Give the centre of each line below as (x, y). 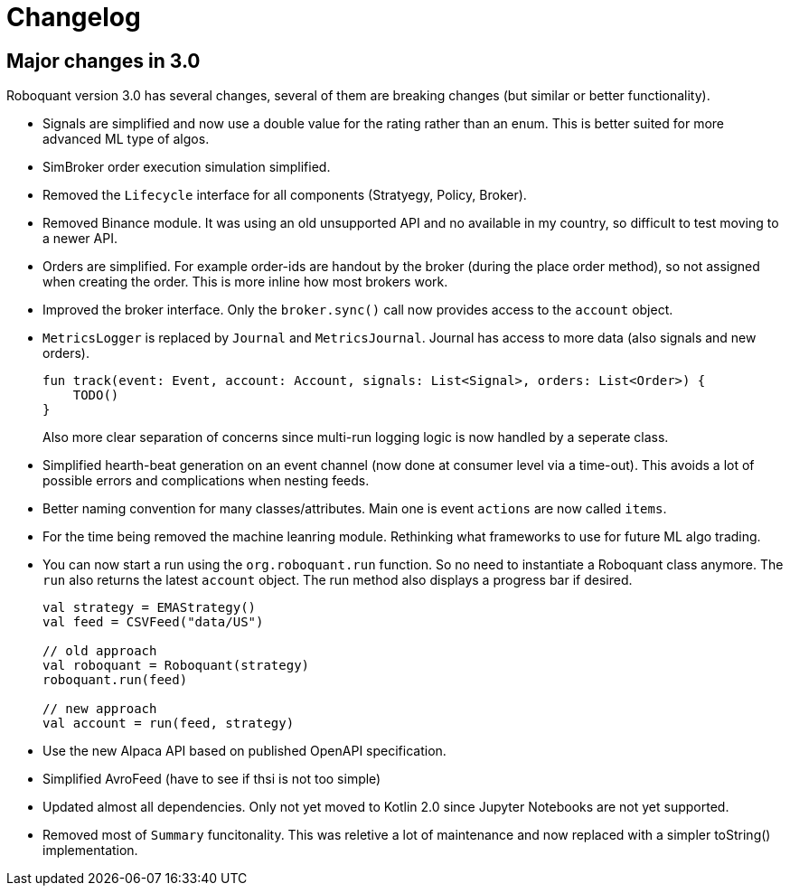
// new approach (100, 709)
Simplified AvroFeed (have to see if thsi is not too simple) (212, 779)
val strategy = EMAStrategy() (150, 608)
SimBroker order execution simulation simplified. (187, 167)
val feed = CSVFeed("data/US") (153, 622)
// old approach (100, 651)
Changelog (74, 17)
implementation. (90, 851)
